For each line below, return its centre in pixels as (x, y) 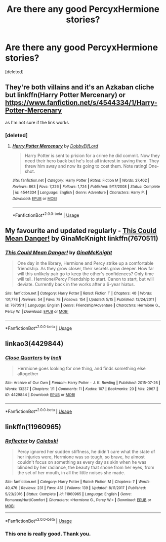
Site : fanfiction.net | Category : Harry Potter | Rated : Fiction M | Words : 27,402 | (81, 181)
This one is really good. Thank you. (48, 534)
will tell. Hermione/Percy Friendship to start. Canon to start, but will (85, 279)
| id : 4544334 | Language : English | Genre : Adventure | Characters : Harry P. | (80, 193)
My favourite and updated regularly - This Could (81, 230)
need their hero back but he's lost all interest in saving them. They (92, 161)
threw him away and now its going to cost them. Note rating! (86, 166)
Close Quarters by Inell (33, 357)
